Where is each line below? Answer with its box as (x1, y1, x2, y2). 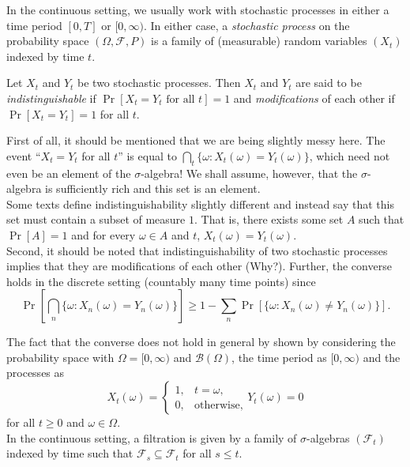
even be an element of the (6, 164, 131, 181)
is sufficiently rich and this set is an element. (45, 180, 261, 197)
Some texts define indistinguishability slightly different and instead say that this (6, 195, 395, 212)
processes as (6, 364, 65, 381)
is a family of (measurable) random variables (151, 32, 367, 49)
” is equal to (118, 147, 177, 164)
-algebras (307, 429, 350, 446)
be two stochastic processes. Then (77, 74, 241, 91)
